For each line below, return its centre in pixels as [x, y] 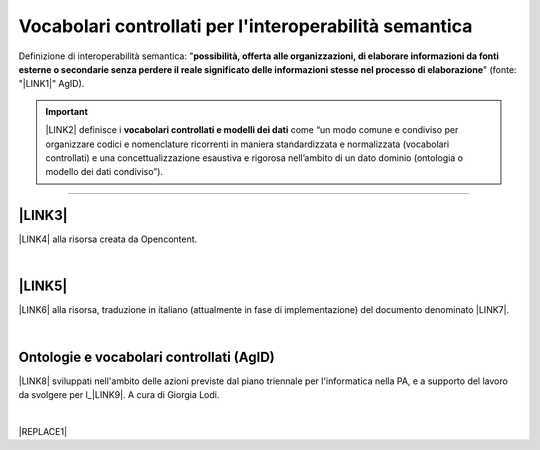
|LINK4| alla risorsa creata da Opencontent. [108, 239]
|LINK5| [43, 286]
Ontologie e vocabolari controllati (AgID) [146, 356]
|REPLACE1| [43, 431]
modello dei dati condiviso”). [104, 172]
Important [67, 111]
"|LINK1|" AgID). [51, 84]
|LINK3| [43, 215]
